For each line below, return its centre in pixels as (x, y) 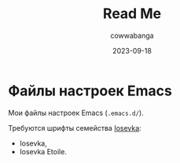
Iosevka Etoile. (43, 151)
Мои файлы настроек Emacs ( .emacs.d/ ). (76, 113)
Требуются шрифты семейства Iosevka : (75, 128)
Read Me (132, 14)
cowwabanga (132, 35)
